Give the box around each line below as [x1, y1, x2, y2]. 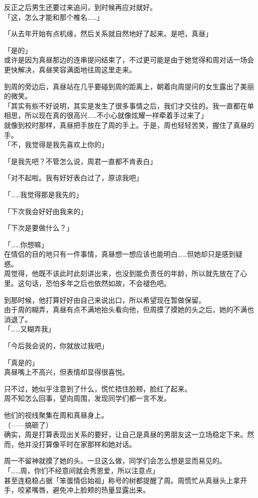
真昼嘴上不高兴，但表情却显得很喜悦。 [4, 367, 129, 377]
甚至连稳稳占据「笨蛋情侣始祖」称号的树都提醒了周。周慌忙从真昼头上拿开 [4, 475, 247, 485]
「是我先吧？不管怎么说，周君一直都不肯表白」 [4, 156, 157, 166]
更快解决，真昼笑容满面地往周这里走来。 [4, 64, 136, 74]
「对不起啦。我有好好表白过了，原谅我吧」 [4, 172, 143, 183]
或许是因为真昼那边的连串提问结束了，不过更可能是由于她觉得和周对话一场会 [4, 55, 254, 65]
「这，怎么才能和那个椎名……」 [4, 11, 104, 22]
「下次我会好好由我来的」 [4, 206, 87, 216]
